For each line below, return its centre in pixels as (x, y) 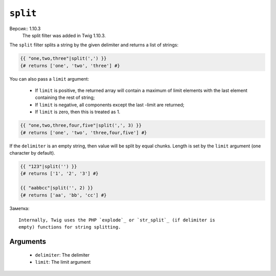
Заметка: (19, 208)
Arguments (28, 242)
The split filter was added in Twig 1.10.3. (64, 35)
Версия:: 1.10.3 (25, 29)
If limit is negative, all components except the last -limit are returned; (110, 105)
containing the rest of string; (65, 97)
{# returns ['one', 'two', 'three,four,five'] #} (84, 132)
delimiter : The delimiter (62, 255)
